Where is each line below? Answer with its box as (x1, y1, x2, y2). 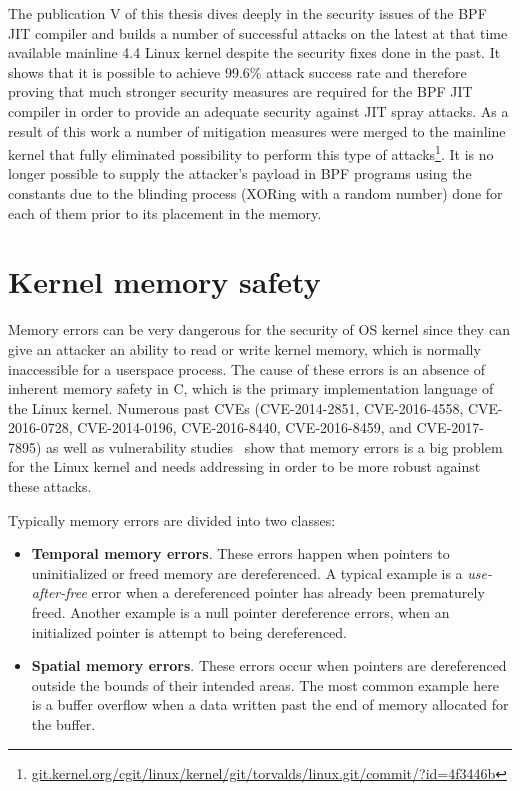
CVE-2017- (416, 417, 484, 438)
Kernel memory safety (8, 261, 321, 302)
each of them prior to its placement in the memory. (8, 202, 322, 223)
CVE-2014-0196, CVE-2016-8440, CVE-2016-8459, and (77, 417, 412, 438)
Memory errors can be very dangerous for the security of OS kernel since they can (8, 319, 510, 340)
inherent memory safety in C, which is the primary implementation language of (8, 378, 494, 399)
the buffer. (31, 714, 96, 734)
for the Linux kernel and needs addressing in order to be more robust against (8, 456, 481, 477)
